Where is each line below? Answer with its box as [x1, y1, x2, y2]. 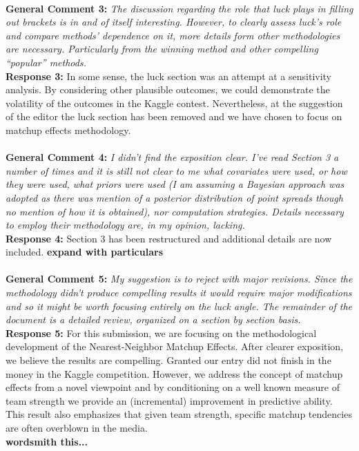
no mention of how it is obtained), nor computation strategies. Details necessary [6, 204, 344, 218]
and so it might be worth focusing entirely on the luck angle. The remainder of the [6, 298, 353, 313]
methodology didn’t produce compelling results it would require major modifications [6, 285, 352, 300]
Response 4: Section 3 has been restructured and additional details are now [6, 231, 332, 245]
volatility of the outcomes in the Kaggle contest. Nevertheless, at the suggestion [6, 95, 343, 110]
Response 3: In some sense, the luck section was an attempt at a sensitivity [6, 68, 332, 83]
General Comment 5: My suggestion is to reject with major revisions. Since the [6, 271, 353, 286]
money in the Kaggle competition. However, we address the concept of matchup [6, 366, 343, 381]
